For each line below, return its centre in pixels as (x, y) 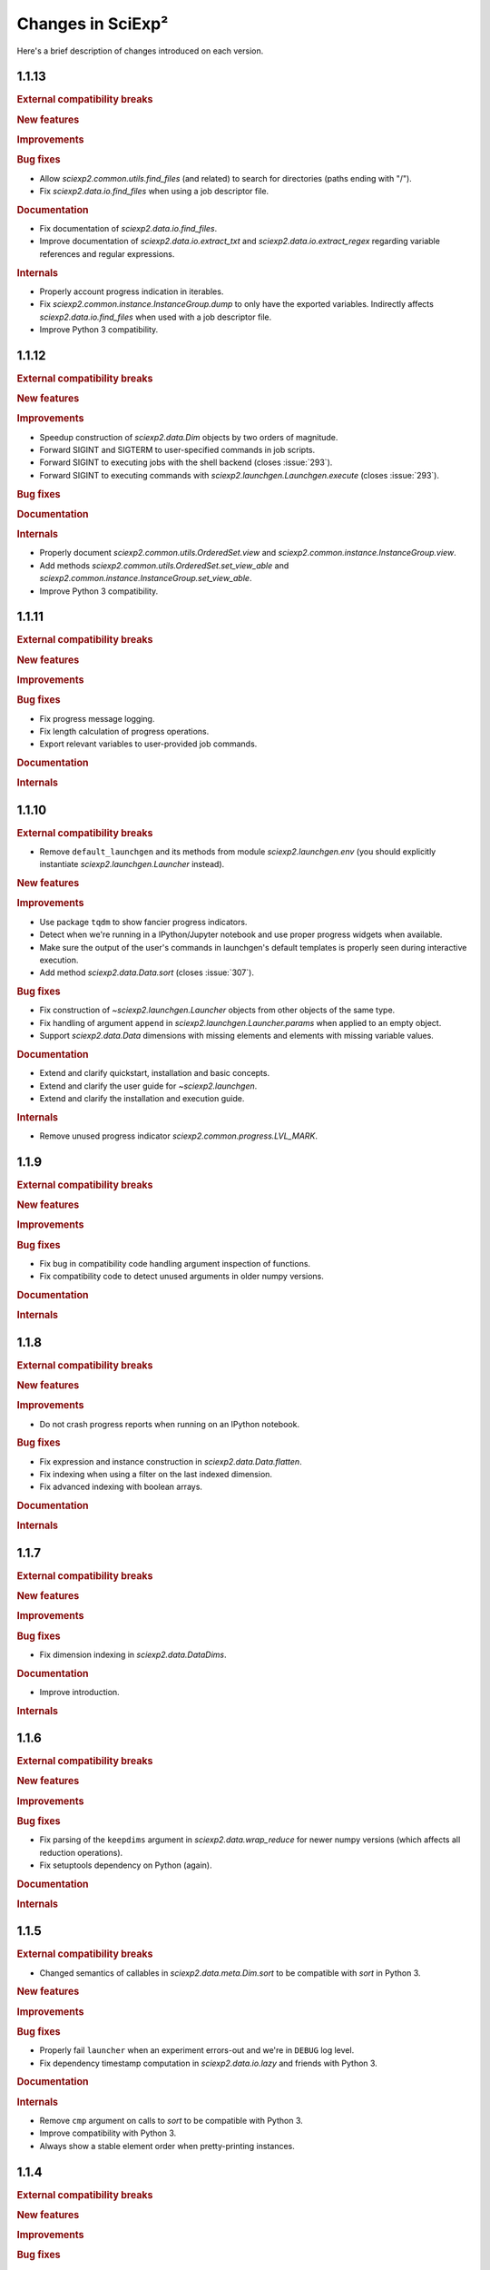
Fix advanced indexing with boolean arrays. (121, 1487)
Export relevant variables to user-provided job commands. (148, 744)
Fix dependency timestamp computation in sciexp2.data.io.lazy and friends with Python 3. (209, 2063)
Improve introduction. (79, 1692)
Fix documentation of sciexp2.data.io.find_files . (128, 228)
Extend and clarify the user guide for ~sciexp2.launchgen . (148, 1086)
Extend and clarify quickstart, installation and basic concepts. (155, 1073)
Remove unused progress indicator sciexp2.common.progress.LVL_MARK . (178, 1136)
